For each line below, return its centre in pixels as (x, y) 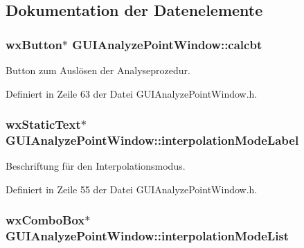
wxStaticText (43, 124)
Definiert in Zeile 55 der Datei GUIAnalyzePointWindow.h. (132, 189)
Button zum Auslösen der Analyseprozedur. (98, 70)
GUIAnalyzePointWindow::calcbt (167, 44)
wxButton (34, 44)
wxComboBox (45, 220)
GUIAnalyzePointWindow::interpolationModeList (147, 236)
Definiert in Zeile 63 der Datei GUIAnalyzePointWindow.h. (132, 93)
